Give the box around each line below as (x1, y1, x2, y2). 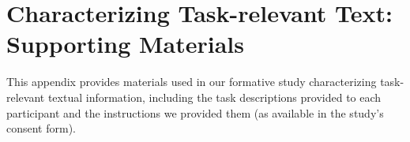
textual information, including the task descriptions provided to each (47, 88, 382, 105)
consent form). (6, 120, 77, 136)
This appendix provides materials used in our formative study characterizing (6, 73, 377, 90)
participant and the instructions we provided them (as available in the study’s (6, 104, 384, 121)
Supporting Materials (6, 28, 245, 60)
